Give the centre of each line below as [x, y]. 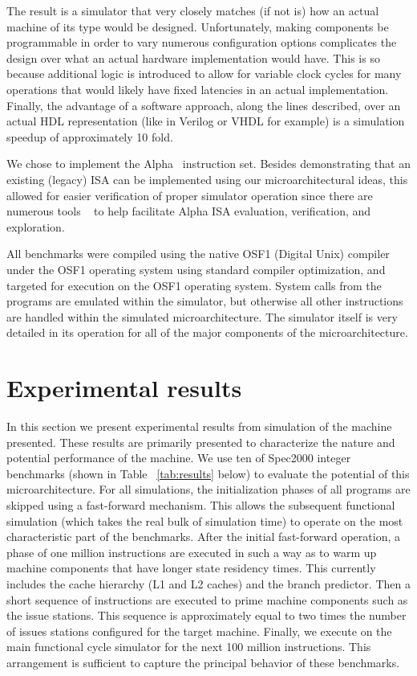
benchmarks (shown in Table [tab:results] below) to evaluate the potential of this [208, 473]
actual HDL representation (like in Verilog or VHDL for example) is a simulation [206, 121]
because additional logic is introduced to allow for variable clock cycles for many [204, 74]
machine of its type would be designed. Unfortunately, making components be [198, 26]
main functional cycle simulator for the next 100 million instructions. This [189, 647]
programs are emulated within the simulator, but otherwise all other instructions [205, 301]
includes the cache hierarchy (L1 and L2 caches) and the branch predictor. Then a [208, 583]
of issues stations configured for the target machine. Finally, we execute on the [199, 631]
